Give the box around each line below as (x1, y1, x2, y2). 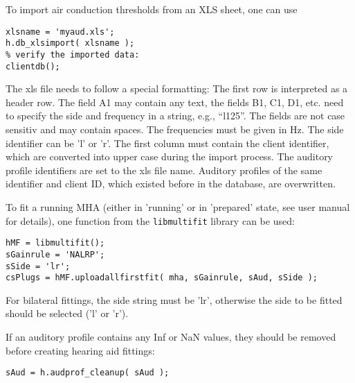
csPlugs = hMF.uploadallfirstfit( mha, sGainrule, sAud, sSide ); (6, 273, 318, 283)
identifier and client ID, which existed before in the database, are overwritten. (6, 176, 336, 191)
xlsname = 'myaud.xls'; (6, 26, 115, 37)
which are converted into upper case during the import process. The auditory (6, 149, 334, 164)
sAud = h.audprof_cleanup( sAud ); (6, 368, 170, 378)
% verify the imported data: (6, 49, 140, 60)
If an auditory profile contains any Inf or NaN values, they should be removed (6, 330, 336, 344)
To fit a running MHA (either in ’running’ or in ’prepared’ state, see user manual (6, 199, 350, 214)
